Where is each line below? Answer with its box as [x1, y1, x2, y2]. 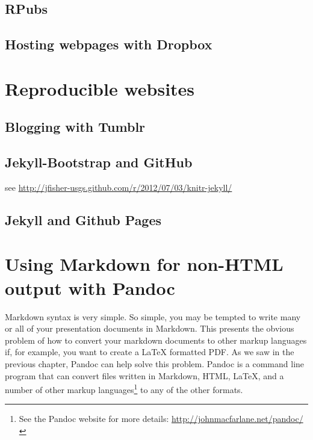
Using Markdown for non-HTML [5, 252, 284, 276]
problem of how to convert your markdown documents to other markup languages [5, 333, 307, 346]
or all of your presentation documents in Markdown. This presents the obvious [5, 322, 294, 335]
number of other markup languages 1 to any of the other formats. [5, 382, 243, 395]
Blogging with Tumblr [5, 117, 146, 136]
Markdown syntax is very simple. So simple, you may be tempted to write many [5, 310, 301, 323]
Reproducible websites [5, 76, 195, 101]
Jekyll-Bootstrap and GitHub [5, 153, 193, 172]
